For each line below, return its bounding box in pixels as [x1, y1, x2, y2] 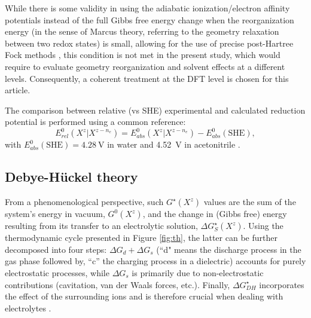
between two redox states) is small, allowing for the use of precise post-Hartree [5, 36, 294, 49]
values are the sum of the [203, 195, 296, 208]
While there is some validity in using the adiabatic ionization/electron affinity [5, 2, 290, 14]
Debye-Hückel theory [5, 167, 138, 186]
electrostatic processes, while [5, 267, 109, 279]
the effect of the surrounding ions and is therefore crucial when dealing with [5, 290, 283, 302]
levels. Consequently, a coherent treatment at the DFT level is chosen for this [5, 72, 289, 84]
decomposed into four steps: [5, 243, 107, 255]
